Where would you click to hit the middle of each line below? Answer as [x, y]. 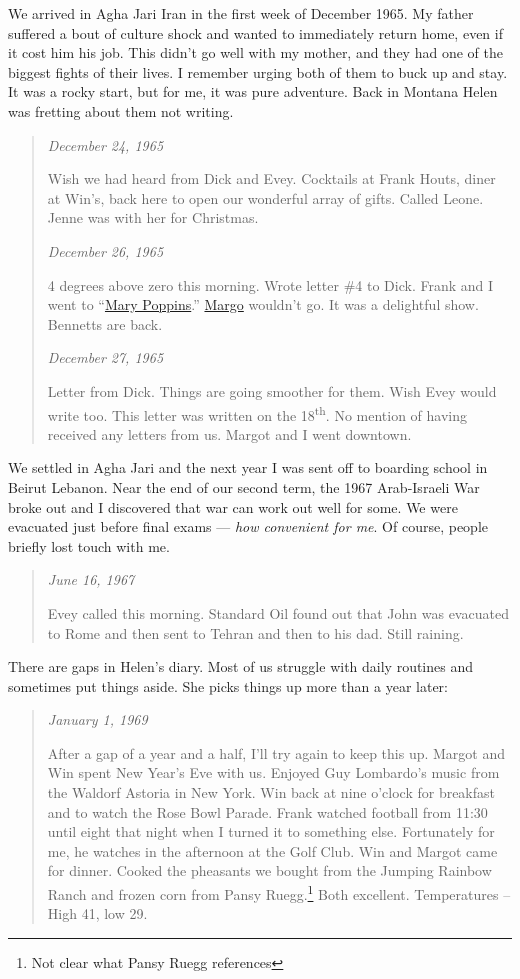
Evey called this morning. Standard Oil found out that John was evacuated [278, 612]
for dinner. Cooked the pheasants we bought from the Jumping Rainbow [269, 870]
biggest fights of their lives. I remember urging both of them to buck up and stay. [258, 71]
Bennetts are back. [105, 323]
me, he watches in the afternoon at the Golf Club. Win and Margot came [272, 850]
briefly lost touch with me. [89, 545]
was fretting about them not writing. [121, 110]
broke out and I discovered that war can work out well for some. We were [233, 506]
